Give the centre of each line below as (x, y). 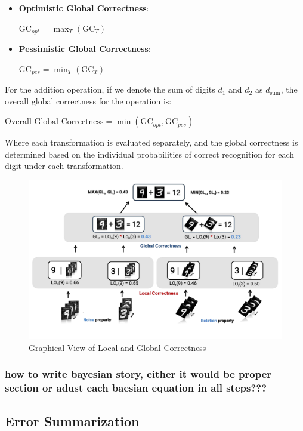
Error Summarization (72, 421)
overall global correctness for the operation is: (88, 101)
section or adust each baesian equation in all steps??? (136, 388)
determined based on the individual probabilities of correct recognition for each (149, 154)
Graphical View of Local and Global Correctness (118, 347)
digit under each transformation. (64, 166)
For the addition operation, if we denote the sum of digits (110, 89)
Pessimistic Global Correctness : (85, 49)
